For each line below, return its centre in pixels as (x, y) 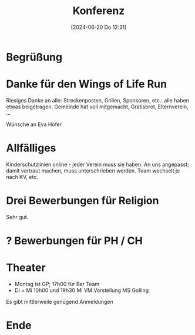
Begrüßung (34, 57)
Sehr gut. (17, 217)
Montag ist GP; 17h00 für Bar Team (57, 284)
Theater (26, 268)
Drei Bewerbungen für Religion (83, 201)
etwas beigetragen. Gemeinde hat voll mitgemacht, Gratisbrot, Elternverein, (97, 107)
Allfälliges (31, 148)
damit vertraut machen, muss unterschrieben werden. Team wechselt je (93, 170)
